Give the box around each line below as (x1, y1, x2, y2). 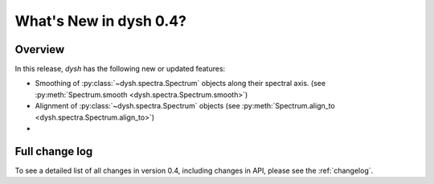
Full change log (14, 145, 93, 158)
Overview (14, 43, 65, 56)
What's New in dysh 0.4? (14, 12, 186, 30)
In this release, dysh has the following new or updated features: (14, 64, 226, 74)
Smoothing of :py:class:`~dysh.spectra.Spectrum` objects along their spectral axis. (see (35, 79, 325, 88)
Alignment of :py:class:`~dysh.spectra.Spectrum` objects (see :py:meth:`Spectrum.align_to (35, 101, 335, 111)
